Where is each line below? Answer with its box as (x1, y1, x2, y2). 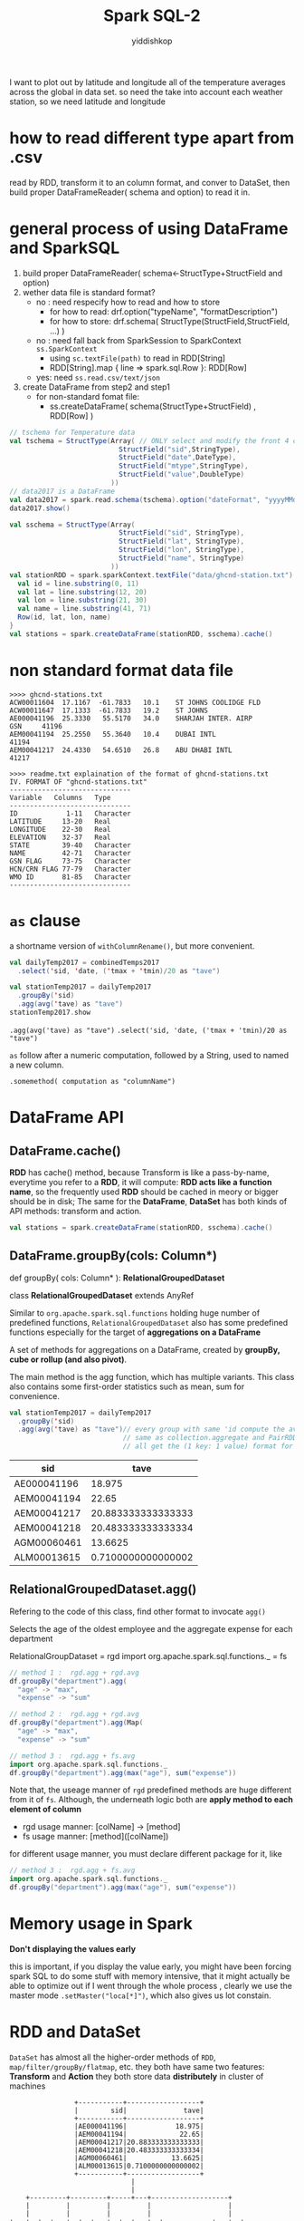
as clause (9, 910, 81, 931)
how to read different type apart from (9, 128, 295, 149)
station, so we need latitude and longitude (9, 96, 166, 107)
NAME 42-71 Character (9, 848, 131, 857)
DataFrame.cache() (9, 1143, 121, 1158)
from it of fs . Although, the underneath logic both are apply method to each (9, 1794, 294, 1805)
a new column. (9, 1059, 65, 1070)
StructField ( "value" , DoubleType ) (119, 470, 245, 479)
